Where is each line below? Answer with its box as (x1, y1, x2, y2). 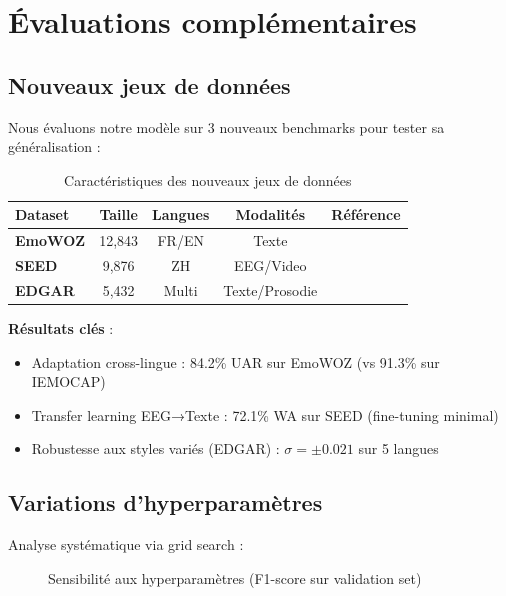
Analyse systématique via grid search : (8, 534, 244, 555)
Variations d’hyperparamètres (8, 487, 323, 518)
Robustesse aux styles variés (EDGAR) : (31, 438, 280, 459)
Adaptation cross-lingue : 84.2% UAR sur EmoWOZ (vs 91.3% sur (31, 351, 440, 372)
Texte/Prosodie (223, 279, 318, 300)
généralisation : (8, 136, 101, 157)
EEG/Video (234, 255, 307, 276)
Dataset (15, 204, 70, 225)
